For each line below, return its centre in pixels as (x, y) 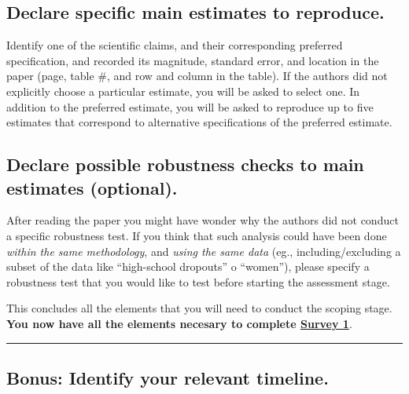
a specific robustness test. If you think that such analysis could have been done (197, 235)
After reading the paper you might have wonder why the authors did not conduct (203, 220)
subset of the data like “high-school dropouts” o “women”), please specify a (188, 266)
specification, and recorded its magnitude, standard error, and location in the (193, 60)
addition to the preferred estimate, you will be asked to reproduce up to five (190, 106)
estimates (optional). (92, 187)
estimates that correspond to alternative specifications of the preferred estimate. (199, 122)
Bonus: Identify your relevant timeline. (168, 377)
